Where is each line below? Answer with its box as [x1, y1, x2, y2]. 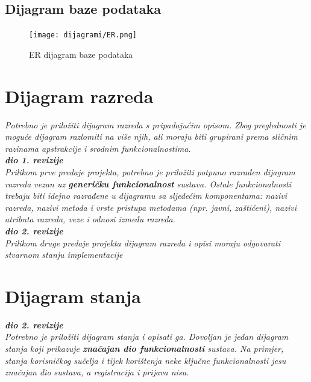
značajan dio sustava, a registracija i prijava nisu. [5, 366, 189, 378]
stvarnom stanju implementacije [5, 248, 123, 261]
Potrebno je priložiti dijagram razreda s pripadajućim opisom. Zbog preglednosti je [5, 118, 306, 131]
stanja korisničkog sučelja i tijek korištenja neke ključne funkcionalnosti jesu [5, 354, 286, 366]
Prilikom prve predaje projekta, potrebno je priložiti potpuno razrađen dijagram [5, 165, 295, 178]
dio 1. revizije [5, 154, 63, 166]
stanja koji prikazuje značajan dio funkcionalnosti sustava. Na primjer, [5, 342, 284, 355]
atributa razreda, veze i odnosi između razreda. [5, 213, 175, 225]
